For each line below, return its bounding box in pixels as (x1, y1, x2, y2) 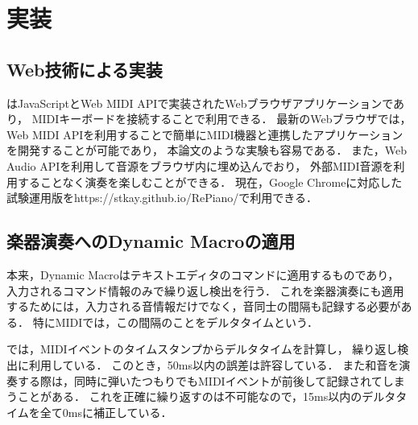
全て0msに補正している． (39, 403, 172, 420)
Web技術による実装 (6, 56, 163, 81)
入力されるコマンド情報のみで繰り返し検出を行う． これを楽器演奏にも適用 (6, 282, 404, 299)
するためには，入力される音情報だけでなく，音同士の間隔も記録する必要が (6, 298, 401, 315)
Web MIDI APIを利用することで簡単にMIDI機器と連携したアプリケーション (6, 126, 404, 142)
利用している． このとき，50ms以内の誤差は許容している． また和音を (28, 356, 399, 373)
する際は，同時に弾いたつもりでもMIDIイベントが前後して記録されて (17, 372, 383, 389)
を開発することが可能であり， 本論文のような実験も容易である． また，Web (6, 142, 408, 159)
